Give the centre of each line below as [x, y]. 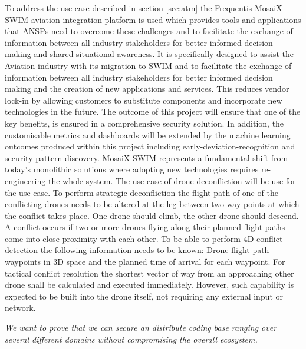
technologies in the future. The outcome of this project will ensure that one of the [153, 112]
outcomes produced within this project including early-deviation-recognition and [150, 146]
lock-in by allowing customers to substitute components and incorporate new [144, 100]
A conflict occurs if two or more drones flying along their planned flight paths [145, 227]
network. [20, 308]
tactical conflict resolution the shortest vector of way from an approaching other [149, 273]
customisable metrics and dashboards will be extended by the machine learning [148, 134]
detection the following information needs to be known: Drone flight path [137, 250]
